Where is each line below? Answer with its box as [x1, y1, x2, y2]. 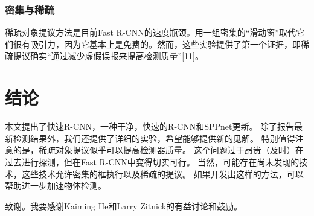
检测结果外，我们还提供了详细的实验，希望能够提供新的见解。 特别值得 [13, 132, 295, 144]
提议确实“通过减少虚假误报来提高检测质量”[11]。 [13, 49, 203, 62]
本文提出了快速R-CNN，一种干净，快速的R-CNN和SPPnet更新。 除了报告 [5, 120, 295, 133]
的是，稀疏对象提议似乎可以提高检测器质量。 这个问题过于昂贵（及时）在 [13, 144, 304, 156]
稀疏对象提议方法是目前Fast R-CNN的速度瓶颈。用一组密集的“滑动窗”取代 [5, 26, 296, 39]
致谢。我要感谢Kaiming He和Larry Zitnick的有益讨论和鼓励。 [5, 199, 243, 212]
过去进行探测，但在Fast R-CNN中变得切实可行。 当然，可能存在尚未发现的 [5, 155, 300, 168]
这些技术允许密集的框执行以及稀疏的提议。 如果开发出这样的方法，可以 [21, 167, 304, 180]
